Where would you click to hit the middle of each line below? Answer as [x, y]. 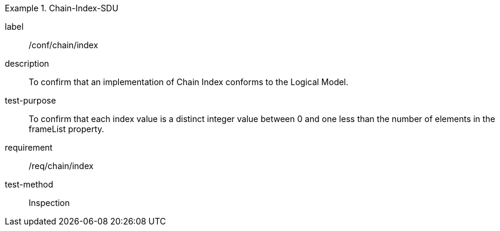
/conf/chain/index [64, 45]
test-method [29, 184]
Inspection [49, 203]
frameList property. [67, 129]
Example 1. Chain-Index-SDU [62, 8]
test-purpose [30, 100]
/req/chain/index [61, 166]
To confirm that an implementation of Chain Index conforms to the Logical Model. [189, 82]
